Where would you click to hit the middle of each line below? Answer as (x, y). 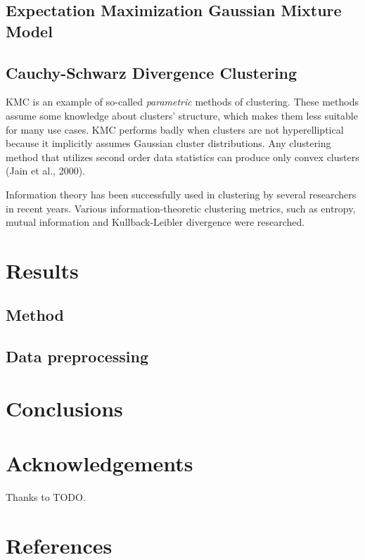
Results (42, 270)
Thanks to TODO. (46, 497)
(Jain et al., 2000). (45, 171)
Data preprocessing (77, 356)
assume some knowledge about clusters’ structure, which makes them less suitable (182, 115)
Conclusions (64, 408)
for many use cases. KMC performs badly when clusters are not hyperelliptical (175, 129)
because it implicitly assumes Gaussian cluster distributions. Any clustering (168, 143)
